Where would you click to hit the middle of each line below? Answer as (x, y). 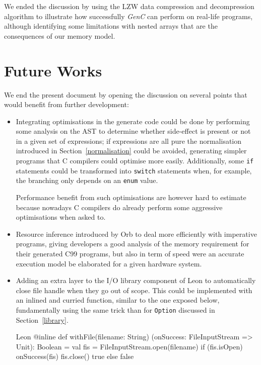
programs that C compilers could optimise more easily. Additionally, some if (135, 161)
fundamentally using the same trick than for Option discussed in (115, 309)
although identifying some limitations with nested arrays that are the (111, 26)
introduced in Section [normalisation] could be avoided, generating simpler (131, 151)
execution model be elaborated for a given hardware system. (109, 263)
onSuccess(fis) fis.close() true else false (75, 356)
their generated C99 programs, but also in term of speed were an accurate (130, 253)
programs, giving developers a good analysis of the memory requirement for (133, 244)
